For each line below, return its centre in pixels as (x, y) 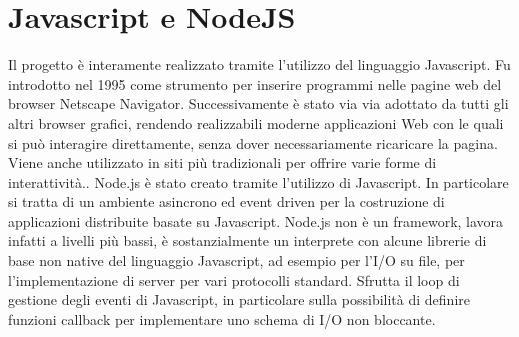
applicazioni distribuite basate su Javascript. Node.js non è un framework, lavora (256, 220)
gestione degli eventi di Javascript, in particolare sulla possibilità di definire (239, 299)
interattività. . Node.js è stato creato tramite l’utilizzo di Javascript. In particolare (258, 181)
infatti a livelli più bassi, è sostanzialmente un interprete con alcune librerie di (247, 240)
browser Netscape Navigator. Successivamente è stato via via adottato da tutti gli (258, 103)
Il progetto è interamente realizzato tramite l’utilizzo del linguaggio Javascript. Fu (259, 64)
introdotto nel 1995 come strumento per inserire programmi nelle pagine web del (255, 83)
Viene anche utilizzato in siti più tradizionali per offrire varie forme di (222, 162)
